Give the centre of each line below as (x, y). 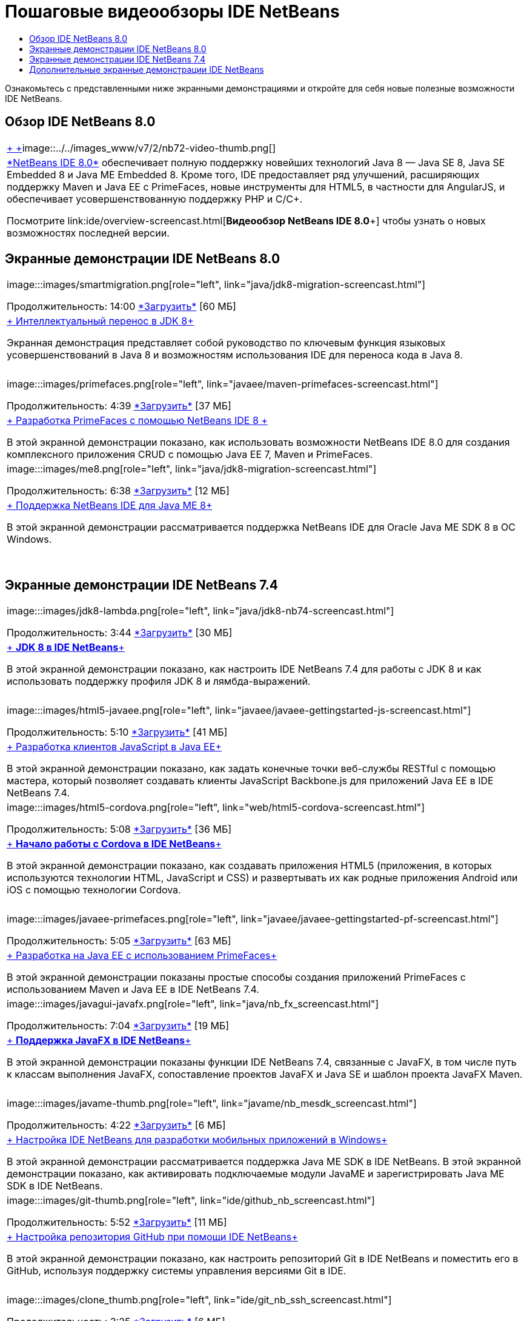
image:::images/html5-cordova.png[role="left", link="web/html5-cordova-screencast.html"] (216, 808)
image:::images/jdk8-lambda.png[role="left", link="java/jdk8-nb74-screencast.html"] (201, 611)
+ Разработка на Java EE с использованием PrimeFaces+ (142, 956)
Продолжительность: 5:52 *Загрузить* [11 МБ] (117, 1222)
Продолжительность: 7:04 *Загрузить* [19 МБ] (118, 1026)
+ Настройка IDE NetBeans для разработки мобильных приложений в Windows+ (197, 1140)
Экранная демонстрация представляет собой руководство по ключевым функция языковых (226, 343)
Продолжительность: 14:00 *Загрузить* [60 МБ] (121, 307)
